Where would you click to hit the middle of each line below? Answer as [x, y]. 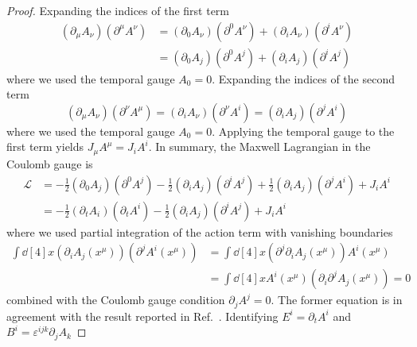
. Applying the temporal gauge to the [303, 131]
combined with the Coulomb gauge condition [116, 300]
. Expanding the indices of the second [303, 78]
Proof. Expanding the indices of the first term [118, 10]
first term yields [45, 147]
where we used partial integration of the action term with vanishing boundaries [200, 231]
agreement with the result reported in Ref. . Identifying [142, 316]
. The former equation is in [337, 300]
